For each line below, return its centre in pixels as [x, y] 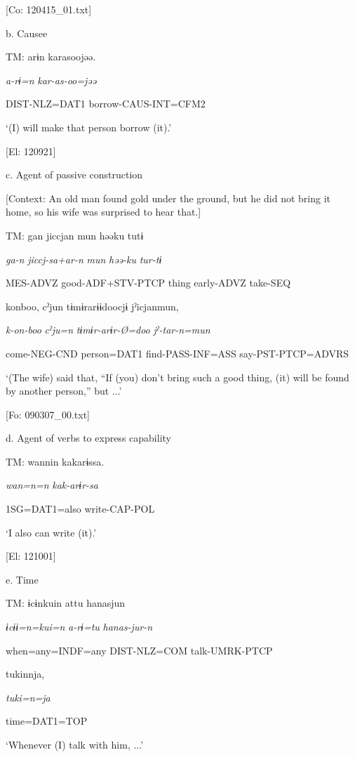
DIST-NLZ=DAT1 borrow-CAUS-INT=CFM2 [106, 104]
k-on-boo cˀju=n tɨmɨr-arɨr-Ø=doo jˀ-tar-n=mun [108, 330]
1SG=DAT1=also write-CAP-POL [80, 509]
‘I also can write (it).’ [51, 532]
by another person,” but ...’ [64, 391]
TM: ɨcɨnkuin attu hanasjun [66, 603]
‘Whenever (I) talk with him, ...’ [75, 744]
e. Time [22, 579]
